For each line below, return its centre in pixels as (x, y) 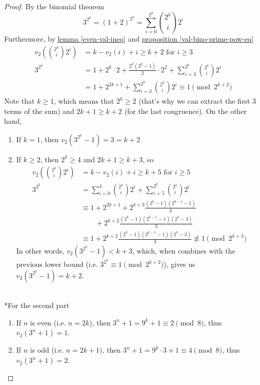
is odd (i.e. (47, 350)
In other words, (40, 251)
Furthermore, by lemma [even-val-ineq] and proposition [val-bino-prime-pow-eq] (129, 38)
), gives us (179, 264)
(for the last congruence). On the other (186, 111)
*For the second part (37, 305)
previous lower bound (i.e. (57, 264)
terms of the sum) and (39, 111)
